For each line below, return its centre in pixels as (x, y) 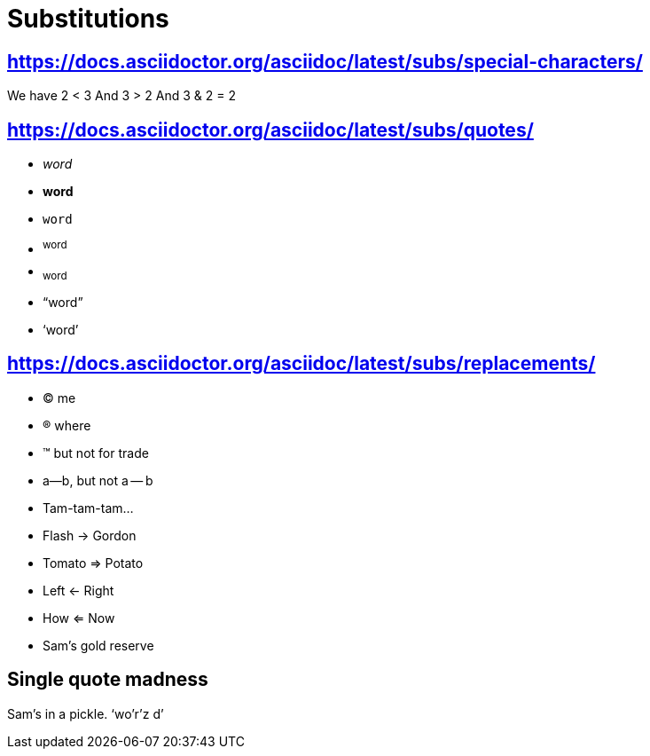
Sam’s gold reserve (98, 645)
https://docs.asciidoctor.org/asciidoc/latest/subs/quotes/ (270, 130)
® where (67, 425)
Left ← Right (78, 590)
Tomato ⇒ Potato (93, 563)
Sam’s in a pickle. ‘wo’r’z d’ (86, 713)
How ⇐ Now (79, 618)
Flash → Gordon (90, 535)
